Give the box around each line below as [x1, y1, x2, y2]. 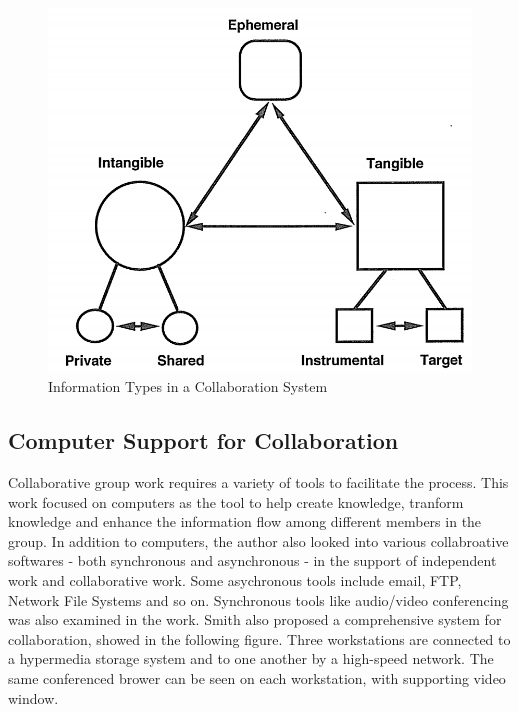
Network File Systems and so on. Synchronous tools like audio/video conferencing [8, 589, 509, 610]
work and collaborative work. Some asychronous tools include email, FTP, [8, 569, 462, 590]
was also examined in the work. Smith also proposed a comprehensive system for [8, 609, 502, 630]
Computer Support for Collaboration [8, 425, 399, 456]
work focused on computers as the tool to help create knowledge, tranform [8, 491, 464, 512]
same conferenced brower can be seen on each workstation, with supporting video [8, 667, 506, 688]
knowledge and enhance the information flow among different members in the [8, 511, 482, 532]
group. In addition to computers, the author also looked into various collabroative [8, 530, 509, 551]
